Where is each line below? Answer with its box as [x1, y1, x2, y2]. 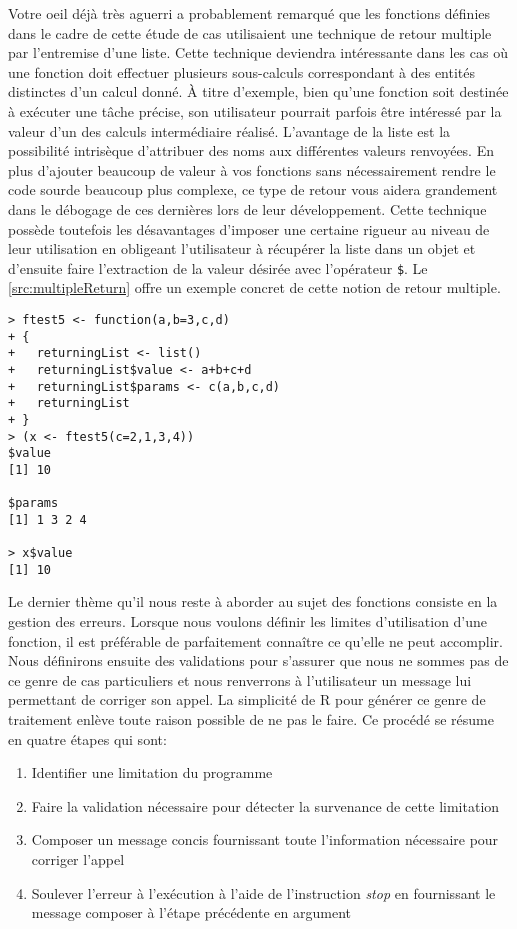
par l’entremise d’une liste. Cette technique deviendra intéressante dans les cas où [8, 42, 508, 63]
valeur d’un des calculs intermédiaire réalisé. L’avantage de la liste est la [8, 120, 451, 141]
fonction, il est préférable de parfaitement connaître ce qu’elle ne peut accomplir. [8, 630, 503, 651]
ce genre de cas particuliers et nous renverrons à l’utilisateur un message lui [8, 669, 472, 690]
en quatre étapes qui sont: [8, 728, 167, 749]
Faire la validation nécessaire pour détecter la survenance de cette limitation [31, 795, 500, 816]
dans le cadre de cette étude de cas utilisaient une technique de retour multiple [8, 22, 492, 43]
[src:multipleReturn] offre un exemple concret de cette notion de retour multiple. [8, 277, 501, 298]
